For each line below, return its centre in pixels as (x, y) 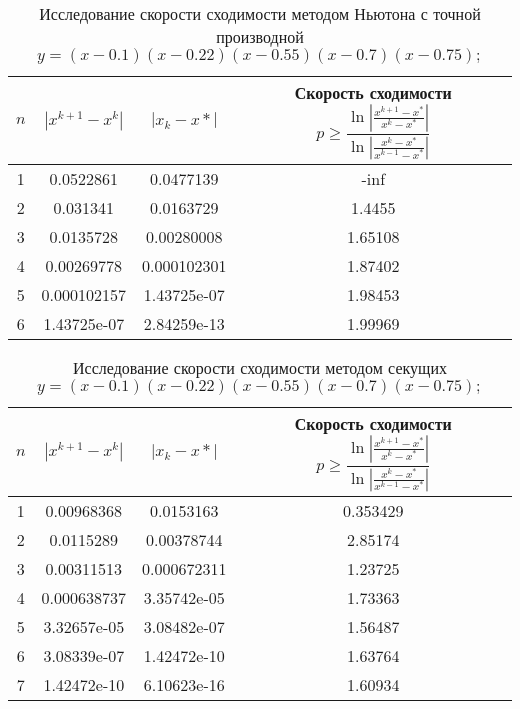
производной (260, 36)
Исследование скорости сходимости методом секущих (260, 368)
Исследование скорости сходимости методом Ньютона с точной (260, 13)
